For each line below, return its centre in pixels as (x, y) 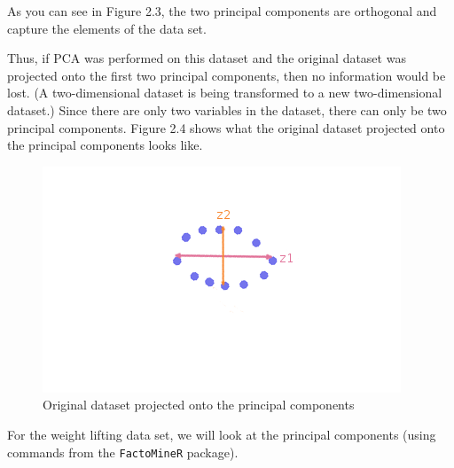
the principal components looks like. (105, 145)
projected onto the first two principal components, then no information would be (227, 75)
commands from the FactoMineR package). (123, 452)
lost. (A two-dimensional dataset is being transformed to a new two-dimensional (225, 93)
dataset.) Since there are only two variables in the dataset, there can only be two (227, 109)
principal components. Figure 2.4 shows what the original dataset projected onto (226, 127)
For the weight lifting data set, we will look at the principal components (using (222, 434)
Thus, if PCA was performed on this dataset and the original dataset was (207, 58)
